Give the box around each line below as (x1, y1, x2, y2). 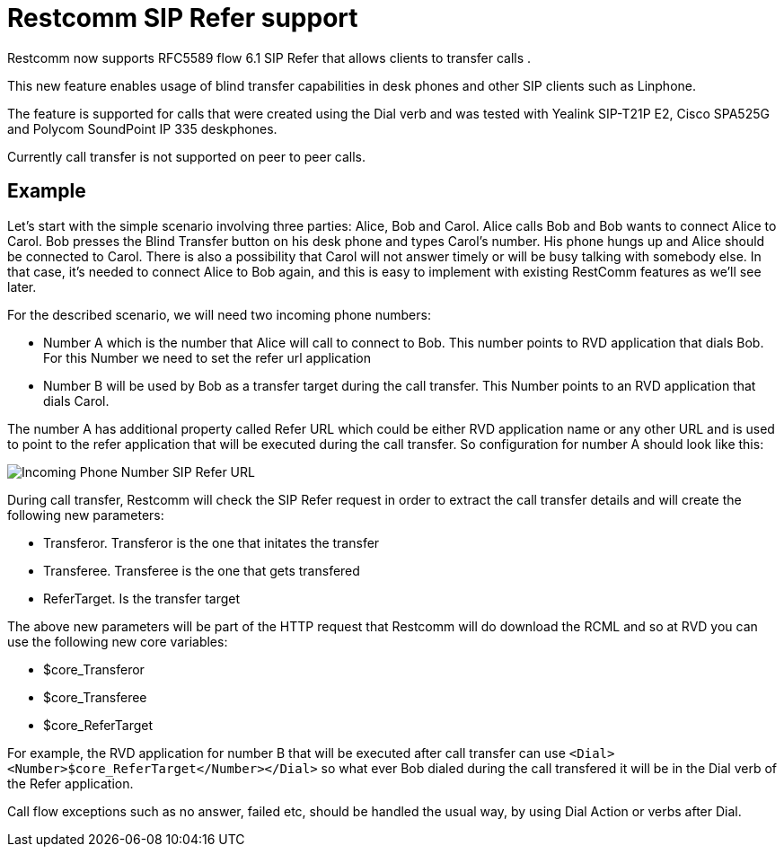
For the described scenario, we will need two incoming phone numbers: (7, 306, 431, 322)
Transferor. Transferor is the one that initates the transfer (43, 534, 380, 550)
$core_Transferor (43, 661, 145, 677)
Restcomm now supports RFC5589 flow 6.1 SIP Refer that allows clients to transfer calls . (7, 49, 532, 66)
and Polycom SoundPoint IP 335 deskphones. (7, 120, 277, 136)
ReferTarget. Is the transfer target (43, 590, 241, 606)
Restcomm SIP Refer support (7, 3, 358, 33)
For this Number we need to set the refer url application (43, 349, 371, 365)
